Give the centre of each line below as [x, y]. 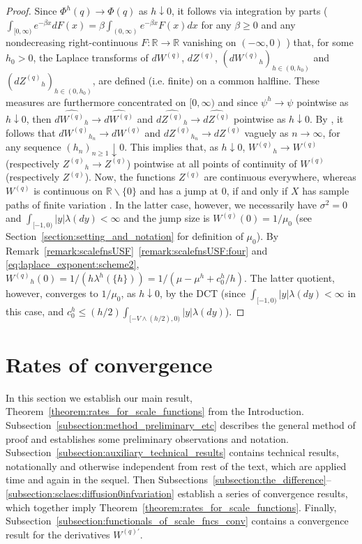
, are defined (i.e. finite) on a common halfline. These [206, 80]
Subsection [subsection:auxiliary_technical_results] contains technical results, [172, 452]
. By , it [326, 119]
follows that [31, 132]
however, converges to [52, 293]
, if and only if [257, 191]
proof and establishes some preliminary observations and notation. [147, 438]
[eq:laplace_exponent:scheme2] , [73, 264]
